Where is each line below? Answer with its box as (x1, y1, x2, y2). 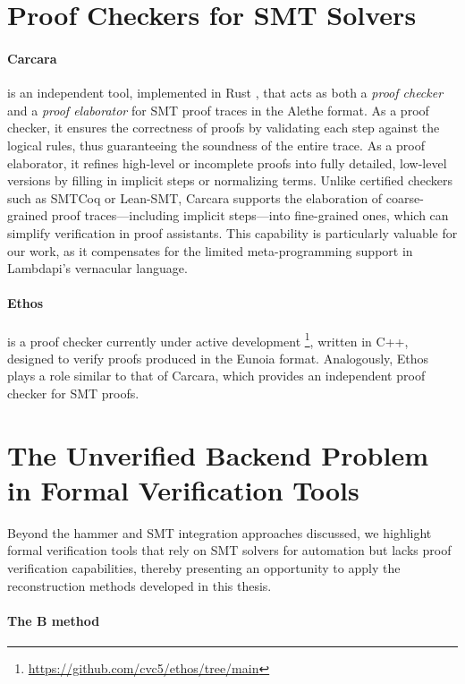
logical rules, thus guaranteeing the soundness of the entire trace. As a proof (7, 135, 425, 154)
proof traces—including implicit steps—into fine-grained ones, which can (51, 206, 449, 225)
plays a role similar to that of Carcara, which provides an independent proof (7, 366, 426, 385)
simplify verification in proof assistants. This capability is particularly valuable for (7, 223, 458, 242)
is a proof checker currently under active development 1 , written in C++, (7, 329, 409, 350)
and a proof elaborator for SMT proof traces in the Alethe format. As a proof (7, 100, 429, 119)
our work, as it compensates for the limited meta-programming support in (7, 241, 413, 260)
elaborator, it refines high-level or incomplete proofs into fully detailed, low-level (7, 153, 447, 172)
